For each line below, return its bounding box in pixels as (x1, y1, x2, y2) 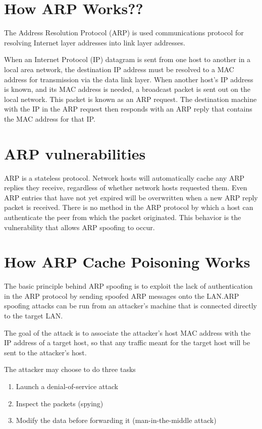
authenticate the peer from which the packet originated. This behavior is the (4, 211, 241, 222)
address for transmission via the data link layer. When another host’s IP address (4, 74, 253, 84)
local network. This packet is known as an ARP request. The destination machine (4, 93, 257, 104)
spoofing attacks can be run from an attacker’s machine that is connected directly (4, 300, 257, 311)
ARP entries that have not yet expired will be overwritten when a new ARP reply (4, 192, 258, 202)
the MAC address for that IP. (4, 113, 95, 124)
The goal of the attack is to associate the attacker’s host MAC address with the (4, 327, 251, 338)
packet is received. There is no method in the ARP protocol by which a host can (4, 202, 253, 212)
